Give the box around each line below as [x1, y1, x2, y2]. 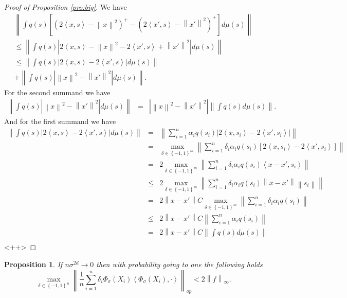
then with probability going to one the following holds [96, 259, 263, 270]
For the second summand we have [4, 86, 111, 97]
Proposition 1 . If [4, 259, 63, 270]
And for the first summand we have [4, 116, 116, 127]
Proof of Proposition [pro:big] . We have [4, 2, 127, 12]
